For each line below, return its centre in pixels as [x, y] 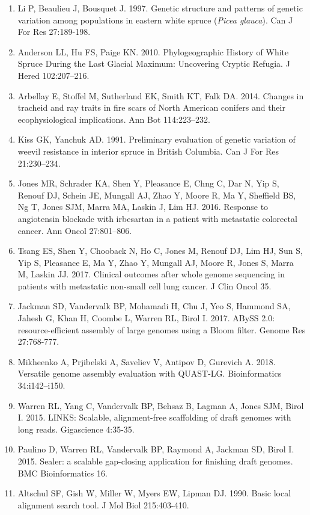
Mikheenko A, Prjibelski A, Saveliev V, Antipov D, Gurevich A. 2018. [147, 361]
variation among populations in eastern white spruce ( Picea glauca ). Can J [155, 20]
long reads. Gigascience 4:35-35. [76, 429]
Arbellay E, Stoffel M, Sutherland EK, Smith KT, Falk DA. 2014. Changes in [161, 95]
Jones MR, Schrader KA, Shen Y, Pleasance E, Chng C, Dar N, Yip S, [148, 183]
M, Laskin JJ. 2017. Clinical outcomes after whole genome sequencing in [151, 274]
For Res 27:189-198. [54, 32]
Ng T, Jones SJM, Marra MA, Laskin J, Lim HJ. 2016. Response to [143, 207]
